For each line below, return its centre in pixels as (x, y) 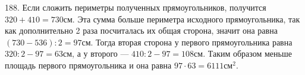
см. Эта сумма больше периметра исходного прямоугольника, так (182, 19)
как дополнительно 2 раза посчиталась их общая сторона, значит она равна (141, 30)
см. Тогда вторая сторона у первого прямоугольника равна (187, 42)
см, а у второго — (96, 53)
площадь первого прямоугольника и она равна (88, 65)
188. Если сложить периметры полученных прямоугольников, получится (136, 7)
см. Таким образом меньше (243, 53)
